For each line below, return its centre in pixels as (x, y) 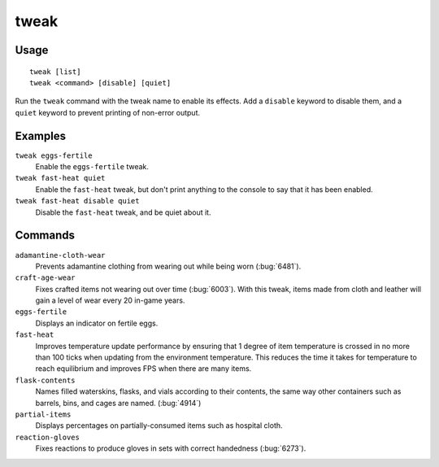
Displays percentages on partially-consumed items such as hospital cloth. (159, 426)
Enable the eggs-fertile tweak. (92, 167)
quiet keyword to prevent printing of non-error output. (108, 112)
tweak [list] (55, 72)
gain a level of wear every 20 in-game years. (110, 300)
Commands (45, 236)
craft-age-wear (46, 278)
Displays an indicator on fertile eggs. (97, 323)
